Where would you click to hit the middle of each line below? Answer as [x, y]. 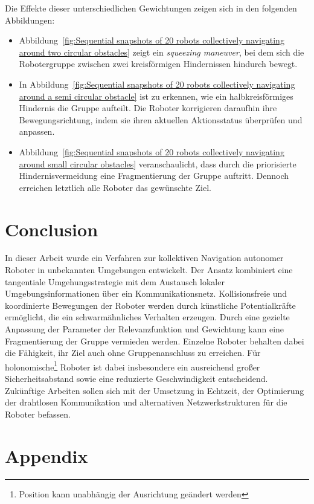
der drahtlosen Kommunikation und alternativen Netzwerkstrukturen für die [146, 402]
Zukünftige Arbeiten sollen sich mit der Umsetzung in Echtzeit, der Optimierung [155, 390]
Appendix [46, 455]
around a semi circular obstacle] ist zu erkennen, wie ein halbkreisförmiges [156, 96]
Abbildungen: [30, 20]
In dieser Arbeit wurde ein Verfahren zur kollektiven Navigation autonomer [144, 258]
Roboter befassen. [38, 414]
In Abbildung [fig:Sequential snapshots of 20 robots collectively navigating [157, 84]
